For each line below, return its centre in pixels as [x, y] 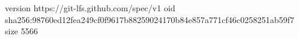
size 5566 [21, 31]
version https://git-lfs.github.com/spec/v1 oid [90, 8]
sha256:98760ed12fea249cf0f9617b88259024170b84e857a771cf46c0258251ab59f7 [150, 19]
